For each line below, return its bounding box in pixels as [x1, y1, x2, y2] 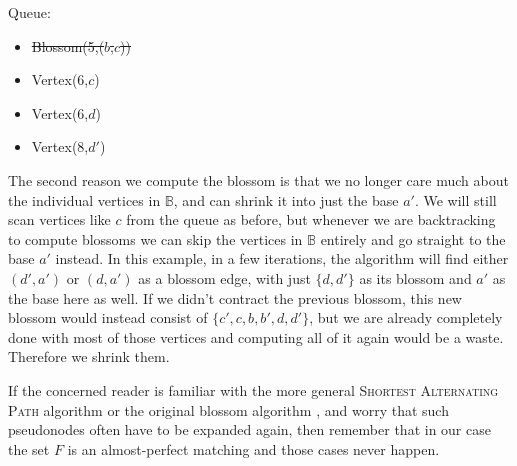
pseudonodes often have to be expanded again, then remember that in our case [8, 419, 491, 440]
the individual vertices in [8, 189, 161, 210]
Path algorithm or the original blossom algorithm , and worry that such [8, 399, 449, 420]
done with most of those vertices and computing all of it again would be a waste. [8, 326, 504, 347]
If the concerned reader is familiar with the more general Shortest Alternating [8, 379, 499, 400]
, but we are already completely [309, 307, 503, 328]
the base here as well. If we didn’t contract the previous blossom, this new [8, 287, 462, 308]
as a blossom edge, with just [138, 267, 311, 288]
